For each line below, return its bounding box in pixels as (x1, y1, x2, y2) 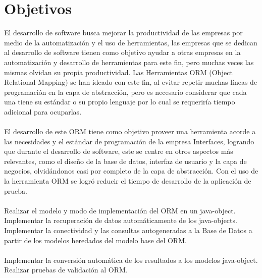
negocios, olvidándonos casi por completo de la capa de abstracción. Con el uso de (4, 165, 258, 176)
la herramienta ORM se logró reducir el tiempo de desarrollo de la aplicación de (4, 176, 251, 186)
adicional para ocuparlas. (4, 106, 82, 117)
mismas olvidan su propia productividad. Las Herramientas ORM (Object (4, 67, 233, 77)
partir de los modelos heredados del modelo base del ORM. (4, 235, 187, 245)
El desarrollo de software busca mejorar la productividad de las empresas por (4, 27, 243, 38)
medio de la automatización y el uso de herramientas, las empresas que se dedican (4, 37, 257, 47)
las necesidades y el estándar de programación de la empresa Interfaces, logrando (4, 136, 254, 146)
